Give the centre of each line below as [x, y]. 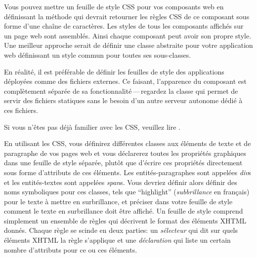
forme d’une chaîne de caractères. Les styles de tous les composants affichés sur [124, 26]
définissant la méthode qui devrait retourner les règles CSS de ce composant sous [127, 16]
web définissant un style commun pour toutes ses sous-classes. [98, 55]
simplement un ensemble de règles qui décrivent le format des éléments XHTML [125, 220]
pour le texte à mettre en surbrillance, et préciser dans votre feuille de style [118, 201]
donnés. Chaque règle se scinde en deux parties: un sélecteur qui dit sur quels [121, 230]
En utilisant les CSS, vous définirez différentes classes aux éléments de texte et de [128, 143]
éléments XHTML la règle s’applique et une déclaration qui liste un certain [117, 240]
